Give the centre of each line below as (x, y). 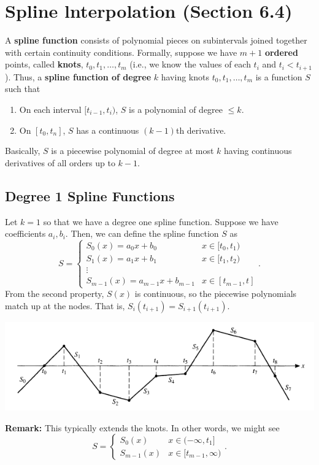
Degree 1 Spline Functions (90, 195)
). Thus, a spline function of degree (78, 76)
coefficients (25, 233)
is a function (279, 76)
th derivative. (201, 130)
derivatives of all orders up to (60, 162)
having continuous (258, 151)
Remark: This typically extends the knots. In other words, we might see (142, 427)
